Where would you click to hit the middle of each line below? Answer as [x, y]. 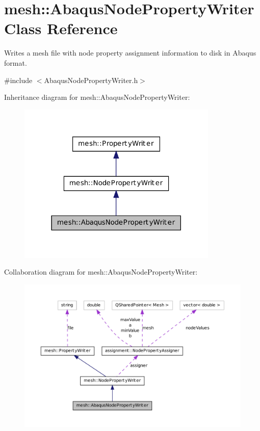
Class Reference [61, 28]
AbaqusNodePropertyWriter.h [91, 80]
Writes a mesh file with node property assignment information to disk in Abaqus [130, 53]
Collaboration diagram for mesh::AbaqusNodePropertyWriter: [101, 272]
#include [18, 80]
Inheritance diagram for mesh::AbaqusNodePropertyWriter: [97, 97]
